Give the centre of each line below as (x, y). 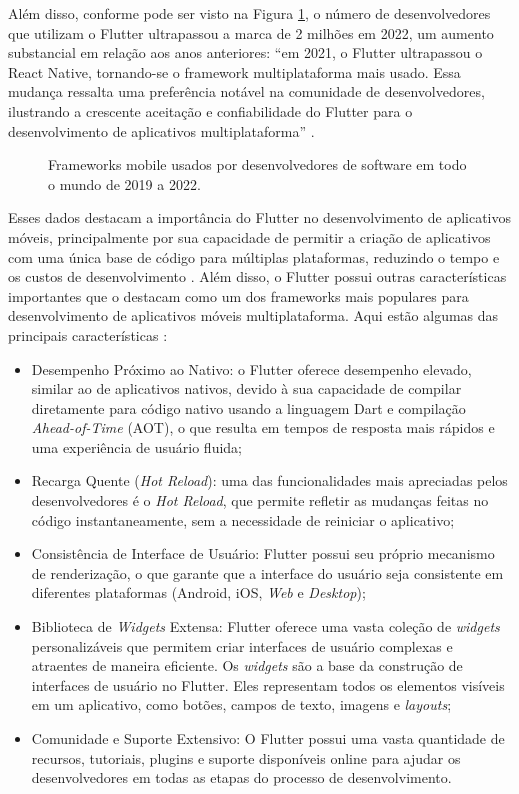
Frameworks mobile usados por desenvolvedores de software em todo (257, 164)
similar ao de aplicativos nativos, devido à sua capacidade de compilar (246, 388)
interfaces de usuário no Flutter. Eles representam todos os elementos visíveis (268, 684)
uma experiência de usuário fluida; (136, 446)
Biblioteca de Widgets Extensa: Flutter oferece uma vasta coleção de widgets (265, 626)
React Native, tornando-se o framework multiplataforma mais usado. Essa (234, 71)
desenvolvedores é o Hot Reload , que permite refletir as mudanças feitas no (260, 500)
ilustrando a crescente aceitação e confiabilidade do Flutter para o (210, 110)
